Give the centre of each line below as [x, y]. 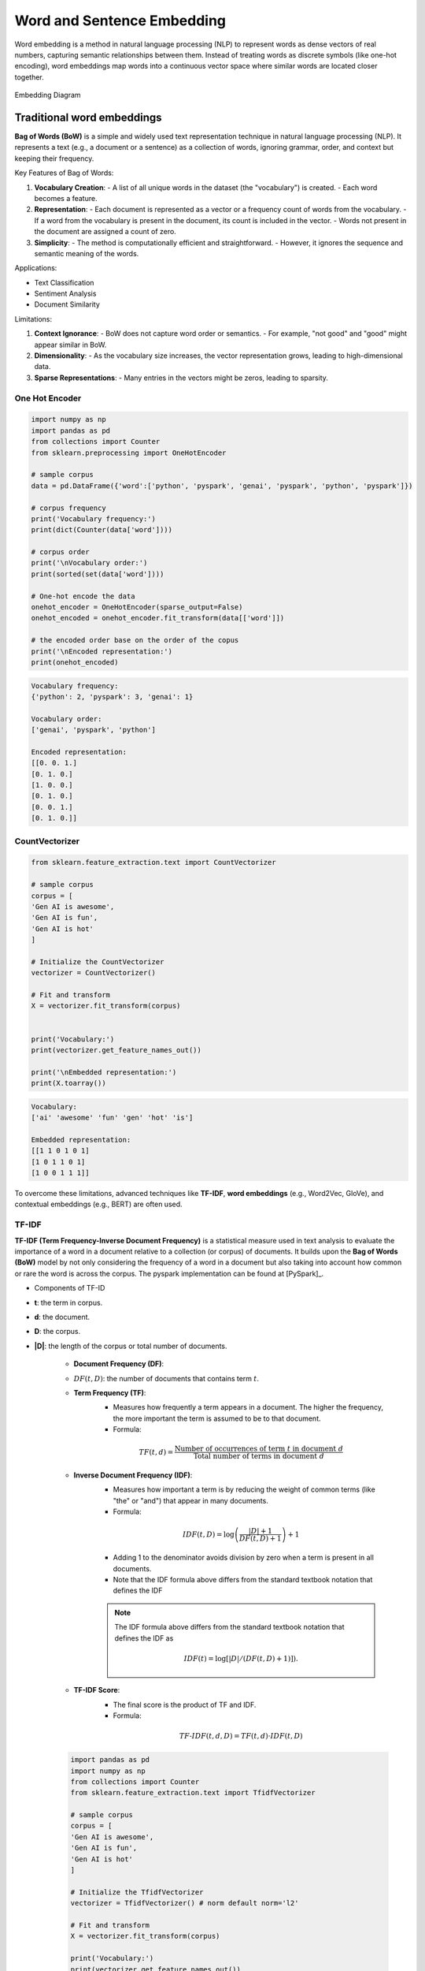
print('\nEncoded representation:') [102, 651]
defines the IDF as [144, 1638]
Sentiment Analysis [65, 294]
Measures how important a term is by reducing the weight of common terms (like [244, 1489]
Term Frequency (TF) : [110, 1392]
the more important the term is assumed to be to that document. [217, 1418]
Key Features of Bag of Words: [64, 173]
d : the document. [62, 1317]
